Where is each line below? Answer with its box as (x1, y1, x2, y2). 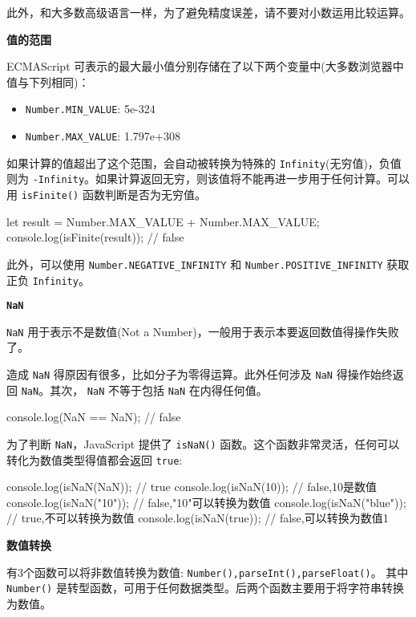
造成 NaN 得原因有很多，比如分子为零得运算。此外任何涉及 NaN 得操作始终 (6, 366, 393, 383)
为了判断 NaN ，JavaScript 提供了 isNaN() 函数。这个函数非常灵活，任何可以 (6, 435, 400, 452)
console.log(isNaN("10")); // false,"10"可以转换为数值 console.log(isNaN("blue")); (6, 493, 406, 510)
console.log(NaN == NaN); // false (6, 408, 181, 425)
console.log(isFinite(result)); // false (6, 229, 184, 246)
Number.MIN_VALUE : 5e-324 (25, 100, 155, 117)
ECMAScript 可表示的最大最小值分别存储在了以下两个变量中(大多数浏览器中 (6, 58, 404, 75)
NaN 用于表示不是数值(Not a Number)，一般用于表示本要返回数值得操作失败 (6, 323, 399, 339)
